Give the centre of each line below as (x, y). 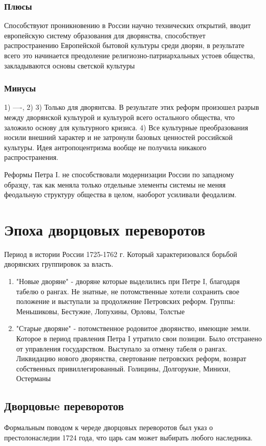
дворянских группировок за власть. (59, 264)
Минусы (20, 88)
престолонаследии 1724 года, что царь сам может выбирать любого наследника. (128, 437)
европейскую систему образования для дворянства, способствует (105, 35)
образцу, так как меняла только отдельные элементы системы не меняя (115, 184)
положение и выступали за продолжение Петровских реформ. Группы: (126, 301)
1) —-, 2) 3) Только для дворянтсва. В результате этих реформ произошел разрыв (132, 107)
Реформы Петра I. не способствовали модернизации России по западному (119, 174)
